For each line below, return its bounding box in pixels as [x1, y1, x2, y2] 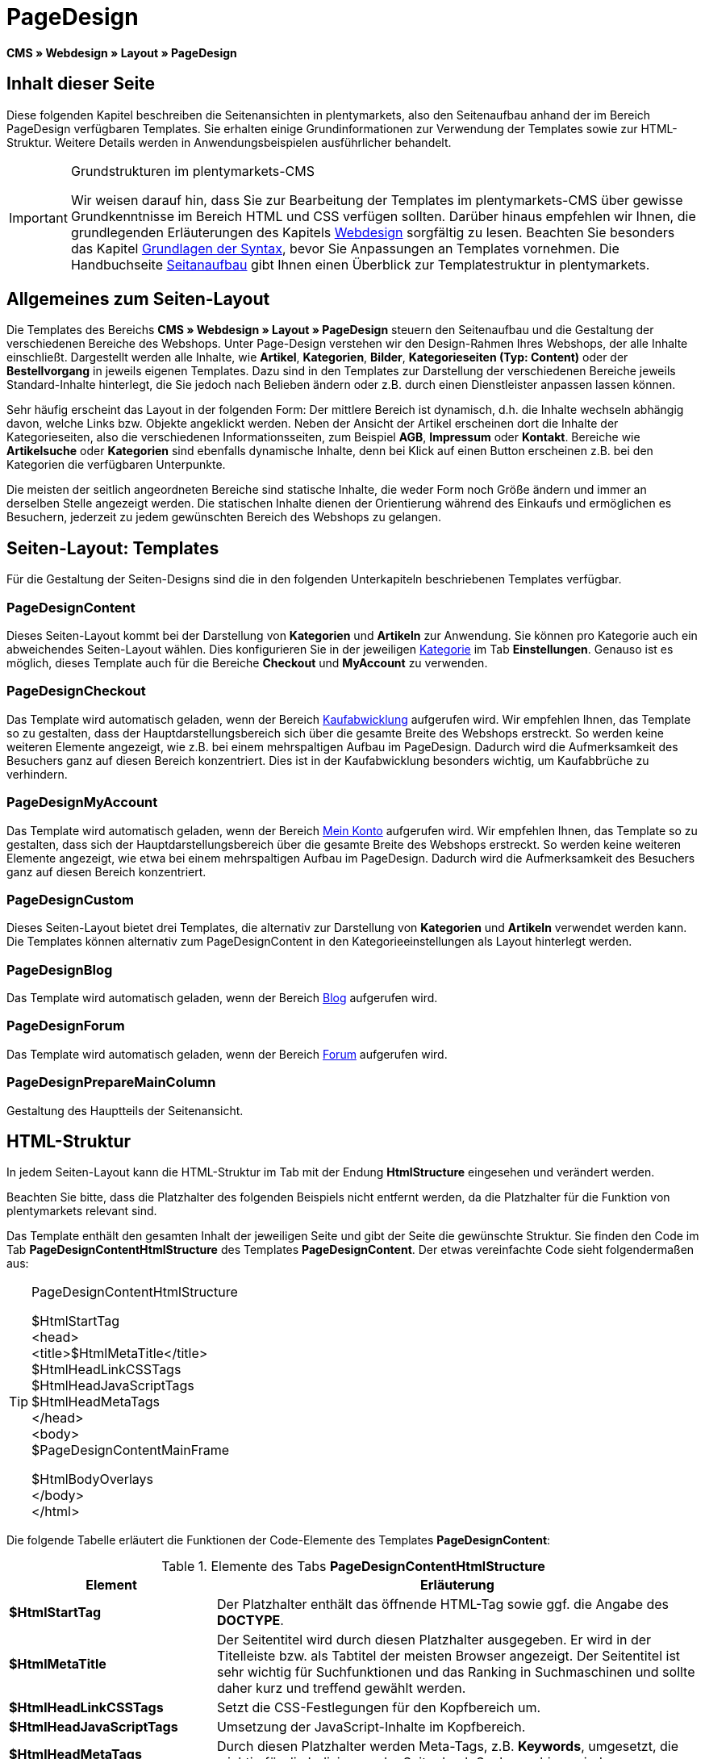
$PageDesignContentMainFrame [31, 1442, 229, 1459]
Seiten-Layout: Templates [6, 537, 219, 558]
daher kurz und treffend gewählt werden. [217, 1680, 466, 1697]
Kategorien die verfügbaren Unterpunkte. [6, 458, 226, 472]
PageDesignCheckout [6, 683, 146, 700]
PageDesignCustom [6, 891, 134, 908]
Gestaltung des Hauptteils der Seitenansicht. [6, 1103, 244, 1118]
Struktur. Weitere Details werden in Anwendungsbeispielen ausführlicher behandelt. [6, 135, 452, 149]
